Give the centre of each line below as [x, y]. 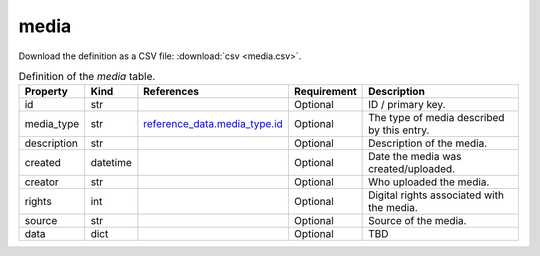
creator [41, 182]
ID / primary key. [407, 105]
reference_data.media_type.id [213, 124]
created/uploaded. [411, 169]
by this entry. [399, 130]
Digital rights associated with [436, 195]
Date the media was [415, 157]
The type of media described [436, 118]
